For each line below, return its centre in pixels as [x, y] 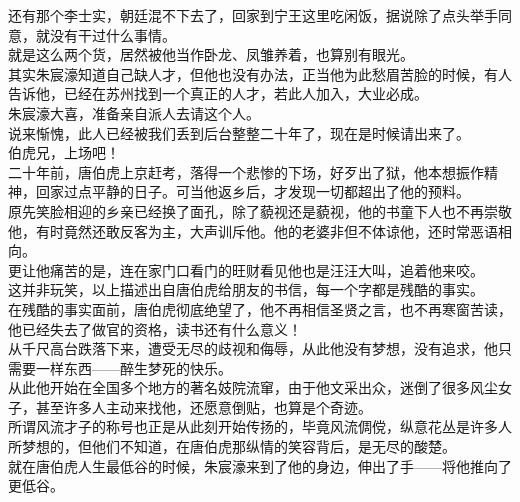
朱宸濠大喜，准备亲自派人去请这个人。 [134, 112]
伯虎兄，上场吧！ [64, 152]
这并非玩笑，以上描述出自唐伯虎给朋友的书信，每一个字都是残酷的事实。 [246, 289]
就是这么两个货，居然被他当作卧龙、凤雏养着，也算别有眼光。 [211, 54]
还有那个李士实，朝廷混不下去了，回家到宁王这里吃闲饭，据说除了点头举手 [253, 15]
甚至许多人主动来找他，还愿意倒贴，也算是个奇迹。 [203, 406]
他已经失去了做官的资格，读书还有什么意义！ [155, 328]
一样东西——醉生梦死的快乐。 [133, 367]
